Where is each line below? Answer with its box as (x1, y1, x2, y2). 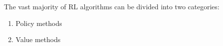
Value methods (15, 34, 61, 45)
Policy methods (15, 18, 62, 28)
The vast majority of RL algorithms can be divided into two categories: (4, 1, 220, 11)
